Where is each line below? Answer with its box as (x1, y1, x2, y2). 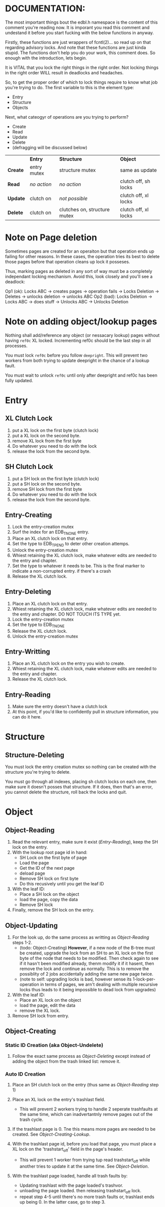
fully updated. (5, 377, 33, 383)
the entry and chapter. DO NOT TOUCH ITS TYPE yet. (12, 611, 121, 617)
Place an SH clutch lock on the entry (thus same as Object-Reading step (12, 1082, 159, 1088)
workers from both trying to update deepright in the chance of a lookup (5, 358, 150, 363)
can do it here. (12, 714, 42, 720)
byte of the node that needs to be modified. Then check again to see (19, 955, 159, 961)
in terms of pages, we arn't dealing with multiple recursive (40, 981, 158, 987)
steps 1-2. (12, 940, 32, 946)
